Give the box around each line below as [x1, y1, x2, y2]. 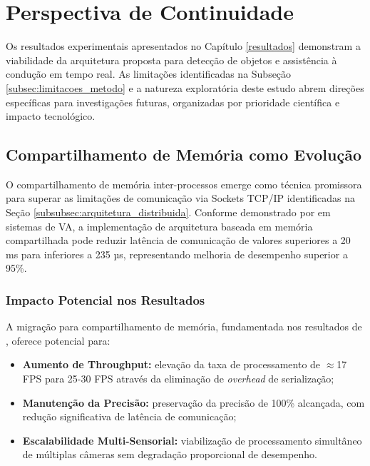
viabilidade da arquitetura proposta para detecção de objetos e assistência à [6, 52, 337, 67]
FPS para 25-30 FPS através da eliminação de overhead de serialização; [22, 371, 334, 386]
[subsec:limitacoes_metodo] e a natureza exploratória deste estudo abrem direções [6, 80, 364, 95]
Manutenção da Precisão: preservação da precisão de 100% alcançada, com [22, 395, 365, 410]
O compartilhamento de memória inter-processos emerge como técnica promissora [6, 176, 362, 191]
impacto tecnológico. [6, 108, 96, 123]
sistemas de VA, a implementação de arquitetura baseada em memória [6, 218, 313, 233]
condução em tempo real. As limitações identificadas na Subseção [6, 66, 292, 81]
